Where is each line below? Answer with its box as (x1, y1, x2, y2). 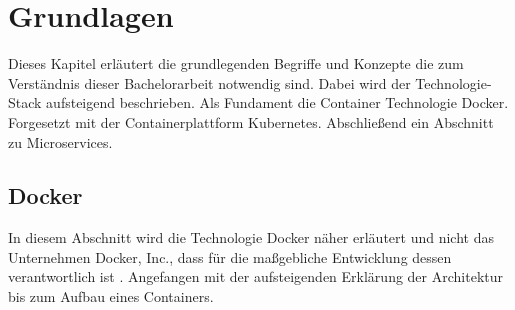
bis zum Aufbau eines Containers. (8, 286, 214, 307)
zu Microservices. (8, 131, 113, 152)
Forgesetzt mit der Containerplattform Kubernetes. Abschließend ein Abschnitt (8, 111, 494, 132)
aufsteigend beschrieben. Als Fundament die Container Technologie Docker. (46, 92, 509, 113)
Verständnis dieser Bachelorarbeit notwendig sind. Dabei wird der (8, 72, 411, 93)
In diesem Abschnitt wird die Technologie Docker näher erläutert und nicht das (8, 227, 494, 248)
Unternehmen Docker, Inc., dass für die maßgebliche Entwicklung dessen (8, 246, 452, 267)
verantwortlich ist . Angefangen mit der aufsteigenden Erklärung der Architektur (8, 266, 503, 287)
